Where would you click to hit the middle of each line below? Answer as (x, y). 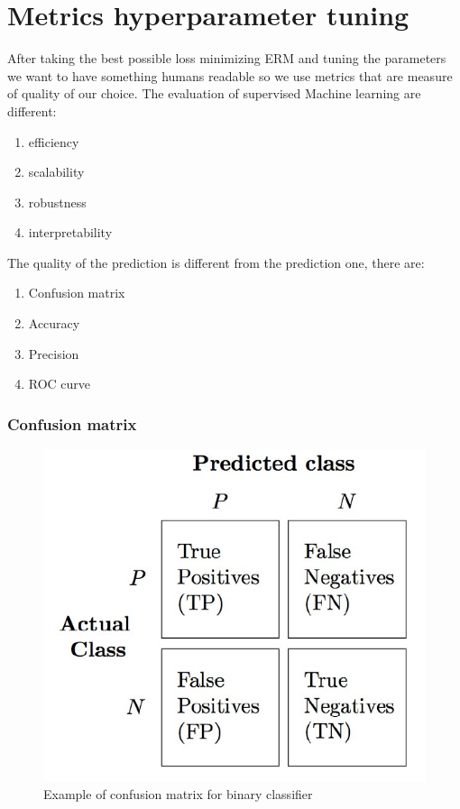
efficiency (54, 141)
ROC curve (60, 384)
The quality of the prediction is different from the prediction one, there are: (216, 262)
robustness (57, 202)
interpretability (70, 232)
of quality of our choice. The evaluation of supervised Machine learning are (214, 93)
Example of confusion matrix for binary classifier (178, 793)
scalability (56, 172)
